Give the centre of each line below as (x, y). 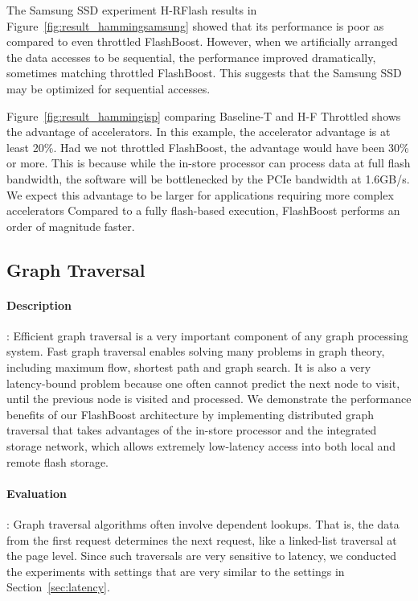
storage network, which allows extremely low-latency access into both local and (201, 446)
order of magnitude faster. (71, 226)
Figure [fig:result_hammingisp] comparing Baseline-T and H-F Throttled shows (204, 115)
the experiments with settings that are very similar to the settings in (176, 571)
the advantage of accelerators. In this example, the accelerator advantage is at (199, 132)
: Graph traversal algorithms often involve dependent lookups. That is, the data (203, 524)
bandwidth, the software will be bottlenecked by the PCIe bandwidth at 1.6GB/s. (208, 178)
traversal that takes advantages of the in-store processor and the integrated (192, 430)
